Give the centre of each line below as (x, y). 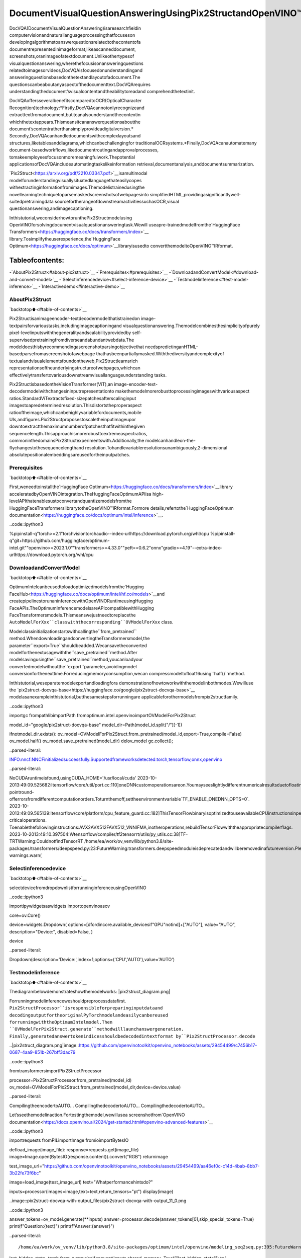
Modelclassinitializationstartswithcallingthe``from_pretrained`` (73, 631)
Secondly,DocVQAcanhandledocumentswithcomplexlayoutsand (75, 136)
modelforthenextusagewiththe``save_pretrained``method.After (73, 652)
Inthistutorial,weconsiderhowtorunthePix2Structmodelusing (71, 218)
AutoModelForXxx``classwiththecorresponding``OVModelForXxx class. (91, 622)
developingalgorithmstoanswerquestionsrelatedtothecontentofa (75, 42)
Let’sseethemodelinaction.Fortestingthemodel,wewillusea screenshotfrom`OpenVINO (97, 1115)
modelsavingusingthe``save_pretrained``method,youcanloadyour (76, 660)
